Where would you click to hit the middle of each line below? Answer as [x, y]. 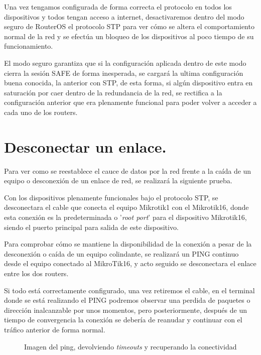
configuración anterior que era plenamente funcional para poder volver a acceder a [130, 102]
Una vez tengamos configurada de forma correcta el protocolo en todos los [118, 7]
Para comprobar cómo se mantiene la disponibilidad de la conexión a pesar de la [128, 244]
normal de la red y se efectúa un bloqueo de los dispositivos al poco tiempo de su [129, 36]
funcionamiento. [29, 46]
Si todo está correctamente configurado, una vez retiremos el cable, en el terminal [129, 290]
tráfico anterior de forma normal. [55, 329]
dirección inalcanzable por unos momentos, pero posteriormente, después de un [125, 310]
